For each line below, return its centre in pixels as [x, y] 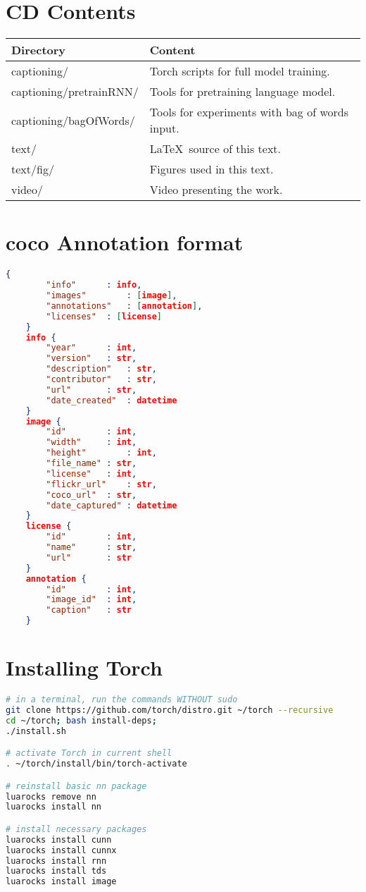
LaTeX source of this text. [215, 149]
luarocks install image [61, 882]
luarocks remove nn [51, 796]
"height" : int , [101, 453]
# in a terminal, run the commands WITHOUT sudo [122, 700]
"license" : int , [91, 474]
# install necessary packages [76, 829]
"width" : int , [91, 442]
